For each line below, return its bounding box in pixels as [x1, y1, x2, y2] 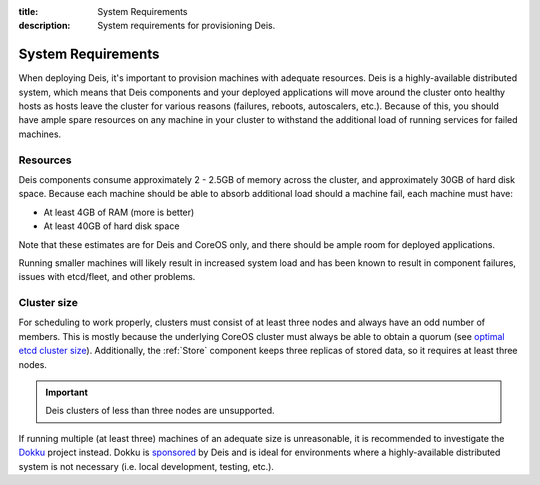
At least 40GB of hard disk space [43, 220, 180, 232]
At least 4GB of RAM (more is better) [43, 206, 195, 218]
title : [18, 6, 39, 17]
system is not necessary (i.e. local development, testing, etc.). [18, 460, 275, 472]
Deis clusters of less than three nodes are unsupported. [45, 405, 275, 417]
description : [18, 20, 71, 32]
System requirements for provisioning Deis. [97, 20, 276, 32]
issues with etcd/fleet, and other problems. [18, 271, 196, 283]
